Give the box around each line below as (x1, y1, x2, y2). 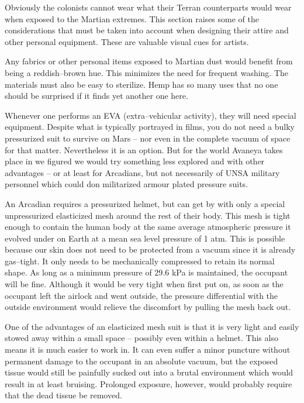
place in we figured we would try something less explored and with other (5, 155, 265, 167)
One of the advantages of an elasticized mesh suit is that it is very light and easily (5, 320, 299, 332)
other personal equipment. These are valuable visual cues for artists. (5, 35, 249, 47)
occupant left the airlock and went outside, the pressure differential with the (5, 289, 278, 301)
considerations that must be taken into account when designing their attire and (5, 24, 289, 36)
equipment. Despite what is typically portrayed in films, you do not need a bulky (5, 120, 295, 133)
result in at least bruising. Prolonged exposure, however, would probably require (5, 377, 292, 390)
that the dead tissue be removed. (5, 389, 122, 401)
